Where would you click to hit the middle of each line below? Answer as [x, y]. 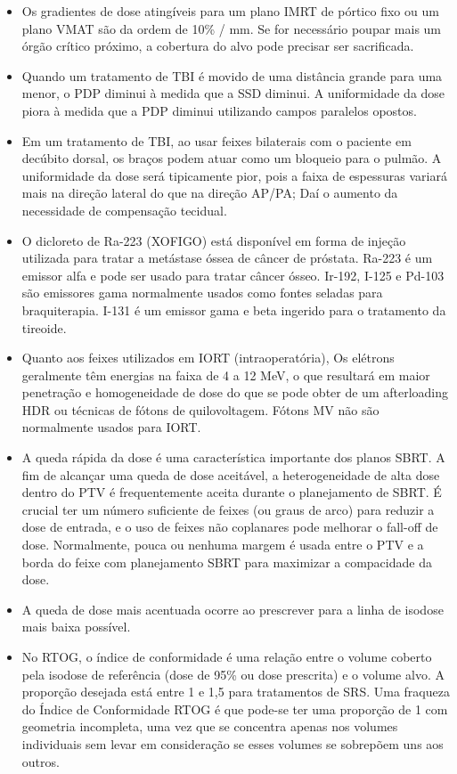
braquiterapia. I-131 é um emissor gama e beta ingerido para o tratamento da [234, 310]
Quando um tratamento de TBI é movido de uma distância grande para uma [232, 75]
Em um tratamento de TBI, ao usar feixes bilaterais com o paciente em [216, 140]
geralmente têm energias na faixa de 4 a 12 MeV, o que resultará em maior [226, 375]
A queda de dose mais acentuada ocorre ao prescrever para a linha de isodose [233, 609]
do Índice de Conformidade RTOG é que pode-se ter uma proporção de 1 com [235, 709]
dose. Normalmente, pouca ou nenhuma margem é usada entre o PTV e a [223, 545]
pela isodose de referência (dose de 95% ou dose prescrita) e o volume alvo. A [233, 674]
